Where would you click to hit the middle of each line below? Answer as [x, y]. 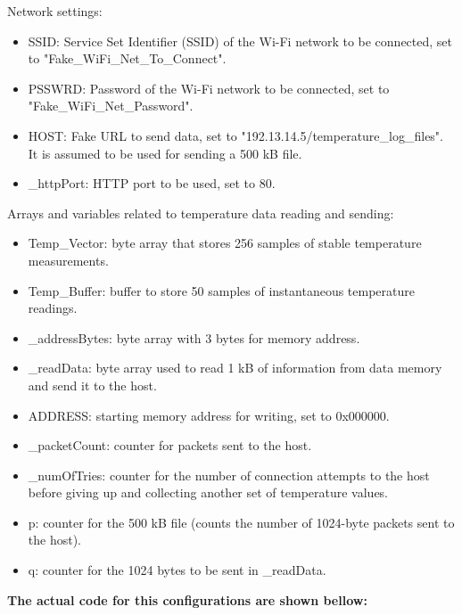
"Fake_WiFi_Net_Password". [111, 106]
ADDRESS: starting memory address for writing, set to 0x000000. [209, 415]
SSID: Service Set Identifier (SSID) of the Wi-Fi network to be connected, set [240, 41]
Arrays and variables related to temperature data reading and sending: [201, 213]
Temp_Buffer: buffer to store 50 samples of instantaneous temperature [221, 290]
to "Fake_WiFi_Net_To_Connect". [127, 58]
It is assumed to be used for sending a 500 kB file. [165, 153]
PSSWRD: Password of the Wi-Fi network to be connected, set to [209, 88]
